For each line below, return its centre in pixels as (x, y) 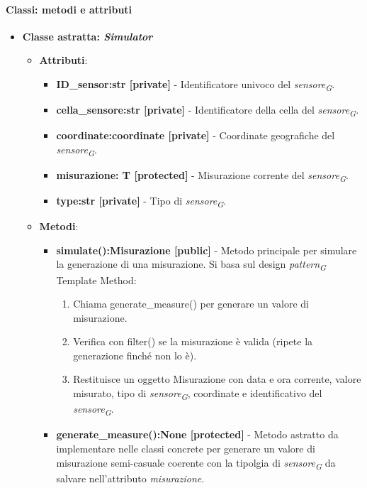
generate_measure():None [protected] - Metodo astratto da (197, 434)
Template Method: (96, 280)
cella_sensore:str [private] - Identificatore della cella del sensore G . (208, 110)
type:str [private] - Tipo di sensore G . (141, 201)
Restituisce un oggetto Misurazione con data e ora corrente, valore (217, 379)
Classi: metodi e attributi (69, 9)
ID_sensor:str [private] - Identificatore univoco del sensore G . (196, 85)
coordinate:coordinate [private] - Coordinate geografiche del (196, 135)
